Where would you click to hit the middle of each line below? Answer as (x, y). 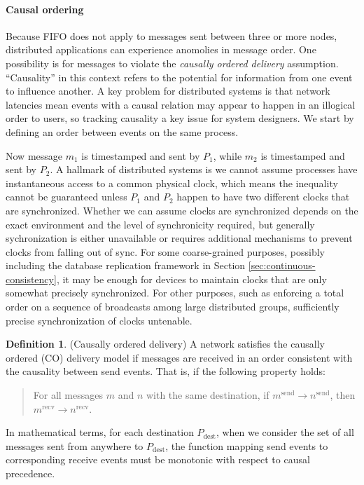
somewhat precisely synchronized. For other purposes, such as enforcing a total (175, 293)
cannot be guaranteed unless (66, 197)
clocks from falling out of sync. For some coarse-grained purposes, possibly (166, 251)
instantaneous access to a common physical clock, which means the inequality (172, 183)
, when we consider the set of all (285, 432)
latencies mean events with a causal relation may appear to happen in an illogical (181, 104)
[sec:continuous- (282, 265)
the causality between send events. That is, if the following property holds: (166, 371)
